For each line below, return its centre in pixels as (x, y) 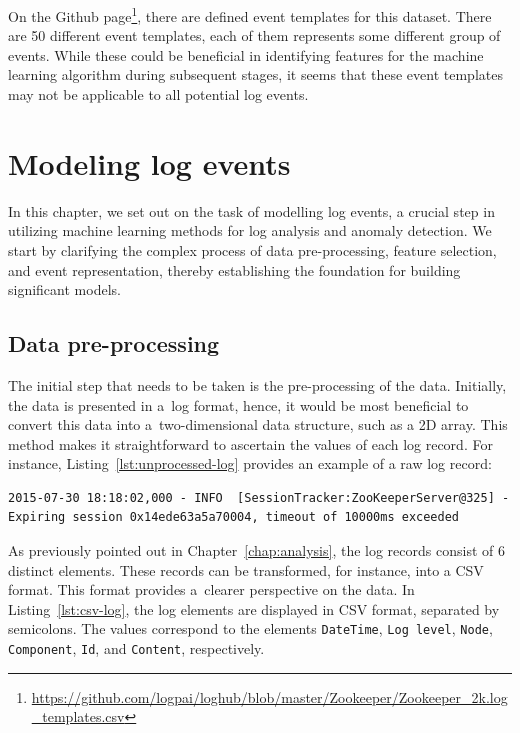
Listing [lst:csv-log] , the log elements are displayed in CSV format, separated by (254, 608)
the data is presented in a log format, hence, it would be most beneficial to (238, 404)
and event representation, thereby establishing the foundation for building (234, 269)
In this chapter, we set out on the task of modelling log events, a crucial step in (251, 210)
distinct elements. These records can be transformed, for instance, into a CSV (246, 569)
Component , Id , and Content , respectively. (136, 648)
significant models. (64, 289)
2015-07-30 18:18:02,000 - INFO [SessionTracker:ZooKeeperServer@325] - (259, 497)
